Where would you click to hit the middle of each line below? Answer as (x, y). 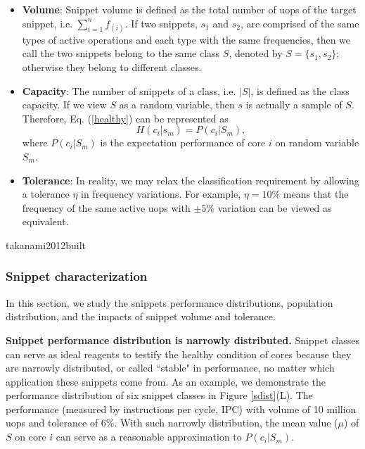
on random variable (317, 143)
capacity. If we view (64, 105)
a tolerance (46, 194)
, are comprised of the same (300, 23)
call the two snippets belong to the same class (121, 53)
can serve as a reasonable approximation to (149, 437)
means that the (316, 194)
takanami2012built (46, 245)
